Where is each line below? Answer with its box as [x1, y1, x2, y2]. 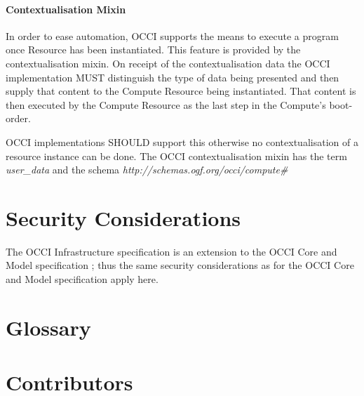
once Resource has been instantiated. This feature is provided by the [6, 42, 301, 57]
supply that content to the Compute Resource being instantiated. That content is [6, 84, 356, 98]
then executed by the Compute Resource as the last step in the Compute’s [6, 97, 326, 112]
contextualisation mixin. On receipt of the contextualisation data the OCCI [6, 55, 330, 70]
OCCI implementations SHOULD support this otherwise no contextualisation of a [6, 134, 358, 149]
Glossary [6, 312, 91, 341]
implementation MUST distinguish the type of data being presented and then [6, 70, 339, 84]
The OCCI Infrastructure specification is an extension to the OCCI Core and [6, 244, 337, 258]
